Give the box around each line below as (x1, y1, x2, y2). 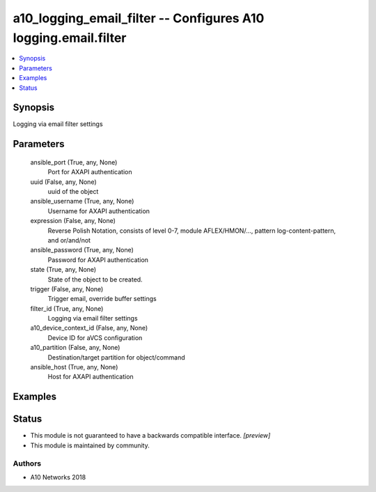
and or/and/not (47, 236, 91, 244)
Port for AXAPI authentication (47, 168, 132, 176)
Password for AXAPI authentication (47, 255, 149, 264)
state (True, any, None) (30, 266, 97, 274)
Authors (13, 459, 42, 468)
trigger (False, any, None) (30, 284, 104, 293)
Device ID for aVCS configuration (47, 333, 143, 341)
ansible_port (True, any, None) (30, 157, 118, 167)
